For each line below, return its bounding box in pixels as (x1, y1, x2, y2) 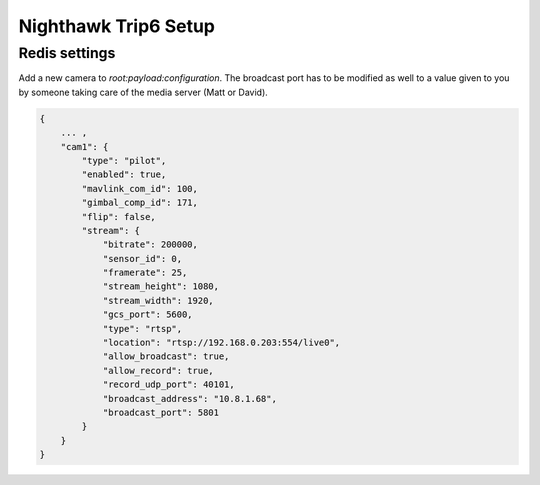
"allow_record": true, (102, 365, 214, 376)
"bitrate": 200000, (102, 239, 199, 250)
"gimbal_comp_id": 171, (81, 197, 199, 209)
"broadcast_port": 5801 (102, 406, 220, 418)
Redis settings (18, 44, 116, 62)
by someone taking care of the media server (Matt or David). (18, 86, 269, 98)
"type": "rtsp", (102, 323, 183, 334)
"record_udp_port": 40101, (102, 379, 235, 390)
